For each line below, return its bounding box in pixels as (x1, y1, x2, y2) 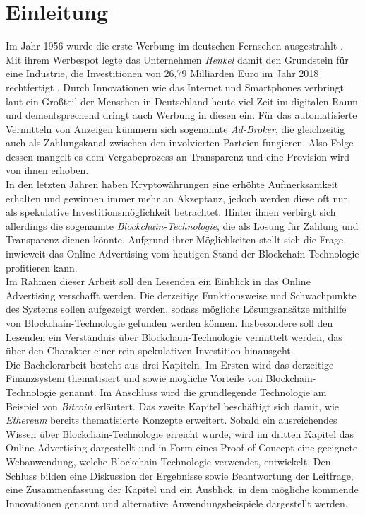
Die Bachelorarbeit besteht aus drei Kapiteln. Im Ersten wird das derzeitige (6, 357, 334, 371)
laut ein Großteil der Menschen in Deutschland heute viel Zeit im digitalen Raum (6, 93, 358, 108)
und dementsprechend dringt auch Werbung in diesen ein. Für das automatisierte (6, 108, 357, 122)
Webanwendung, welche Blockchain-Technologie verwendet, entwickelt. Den (6, 453, 331, 468)
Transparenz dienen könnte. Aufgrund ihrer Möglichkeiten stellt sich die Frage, (6, 232, 347, 247)
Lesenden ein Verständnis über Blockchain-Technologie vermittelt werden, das (6, 329, 342, 344)
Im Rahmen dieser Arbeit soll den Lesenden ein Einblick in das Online (6, 274, 311, 289)
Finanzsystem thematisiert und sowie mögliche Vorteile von (6, 371, 263, 386)
